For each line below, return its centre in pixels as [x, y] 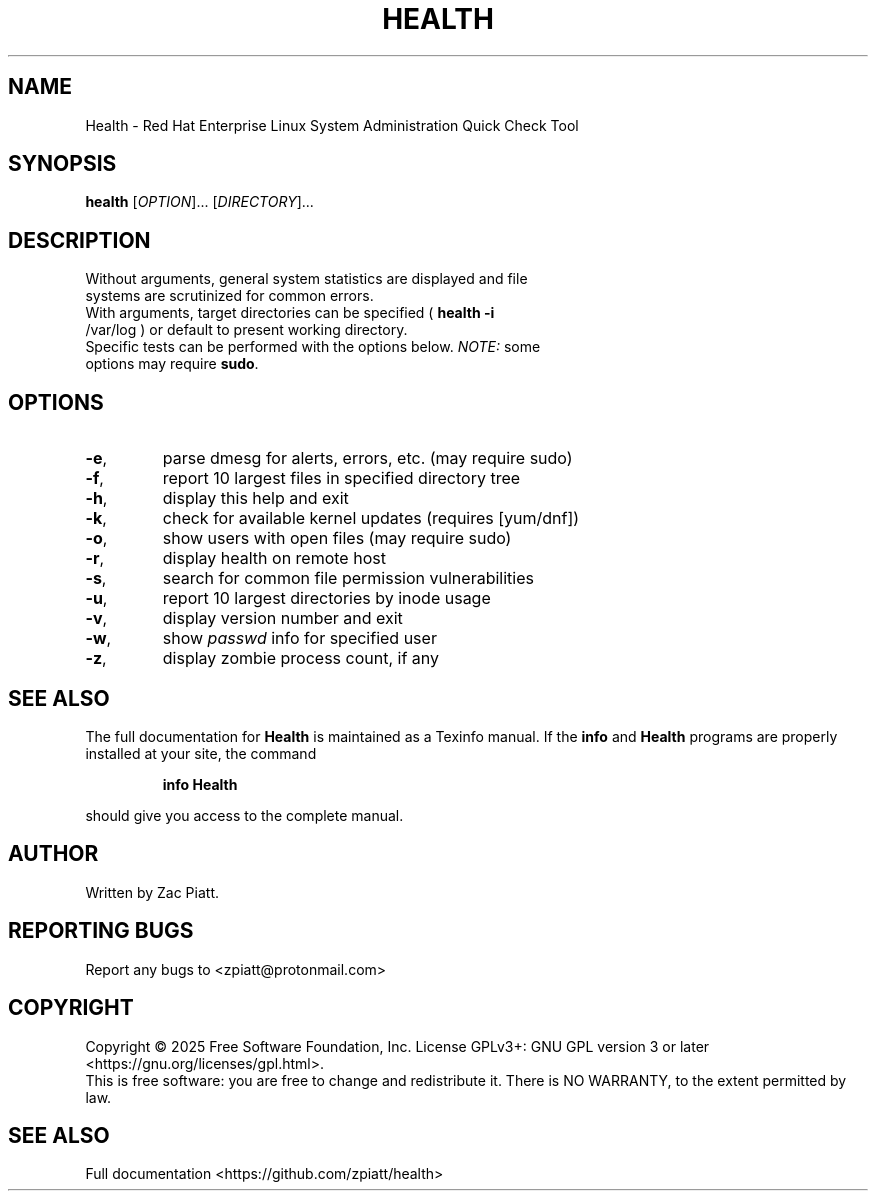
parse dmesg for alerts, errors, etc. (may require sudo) [367, 458]
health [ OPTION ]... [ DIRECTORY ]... [199, 202]
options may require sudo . [172, 364]
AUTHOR [53, 854]
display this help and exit [255, 498]
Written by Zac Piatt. [152, 892]
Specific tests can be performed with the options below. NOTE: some [313, 347]
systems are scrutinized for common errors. [229, 296]
